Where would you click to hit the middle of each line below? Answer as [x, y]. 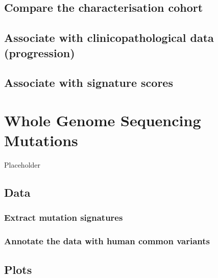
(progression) [40, 52]
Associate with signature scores [89, 83]
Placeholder [22, 165]
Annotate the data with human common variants [107, 241]
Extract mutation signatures [64, 217]
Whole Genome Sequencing [103, 120]
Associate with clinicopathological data [109, 38]
